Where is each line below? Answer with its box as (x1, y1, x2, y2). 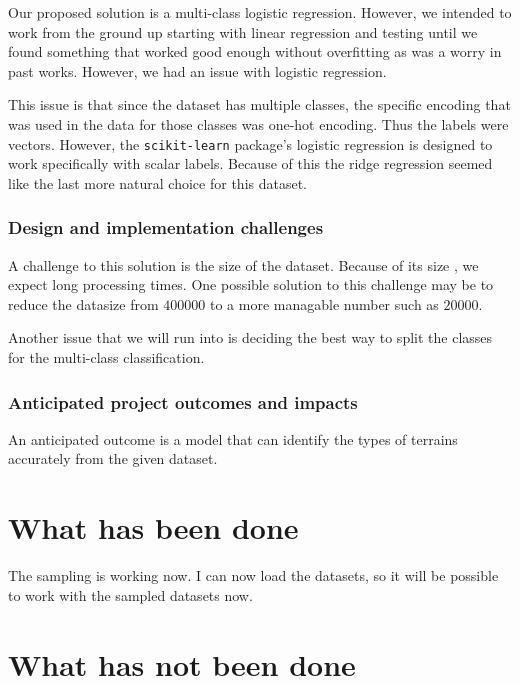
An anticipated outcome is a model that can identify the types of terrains (8, 428, 458, 449)
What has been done (8, 507, 299, 548)
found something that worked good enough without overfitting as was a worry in (8, 41, 502, 62)
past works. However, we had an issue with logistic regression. (8, 60, 387, 81)
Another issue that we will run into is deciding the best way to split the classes (8, 327, 493, 348)
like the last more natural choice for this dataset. (8, 172, 307, 193)
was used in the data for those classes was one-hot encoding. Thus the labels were (8, 113, 509, 134)
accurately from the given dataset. (8, 448, 218, 469)
